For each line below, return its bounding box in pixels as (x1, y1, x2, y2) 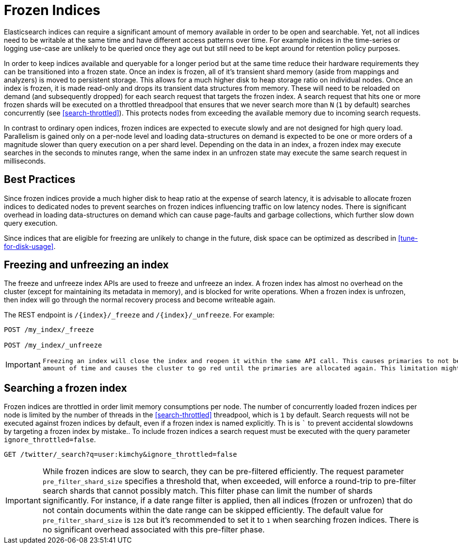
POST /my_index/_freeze (4, 326, 94, 334)
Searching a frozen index (4, 382, 127, 394)
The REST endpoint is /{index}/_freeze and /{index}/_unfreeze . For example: (4, 311, 275, 319)
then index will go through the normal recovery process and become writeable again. (4, 296, 276, 304)
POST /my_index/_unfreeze (4, 341, 102, 349)
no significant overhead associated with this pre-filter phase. (42, 525, 265, 535)
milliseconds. (4, 156, 46, 165)
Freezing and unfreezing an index (4, 259, 169, 271)
